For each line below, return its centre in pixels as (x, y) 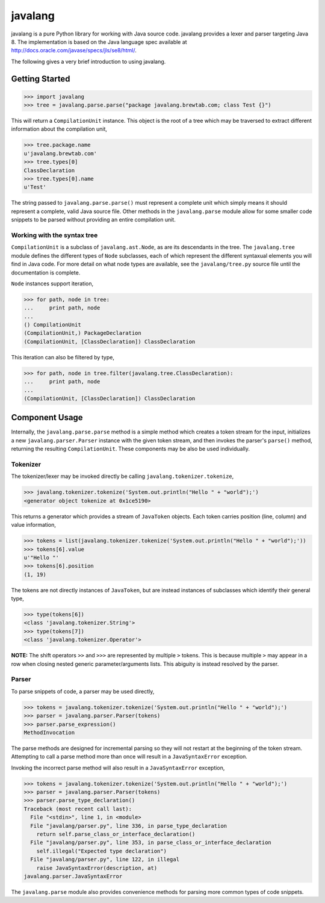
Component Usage (47, 417)
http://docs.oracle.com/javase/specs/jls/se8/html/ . (74, 51)
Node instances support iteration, (52, 284)
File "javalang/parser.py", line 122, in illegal (105, 860)
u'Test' (35, 187)
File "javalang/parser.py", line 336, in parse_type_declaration (129, 826)
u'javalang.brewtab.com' (60, 153)
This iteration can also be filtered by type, (63, 357)
